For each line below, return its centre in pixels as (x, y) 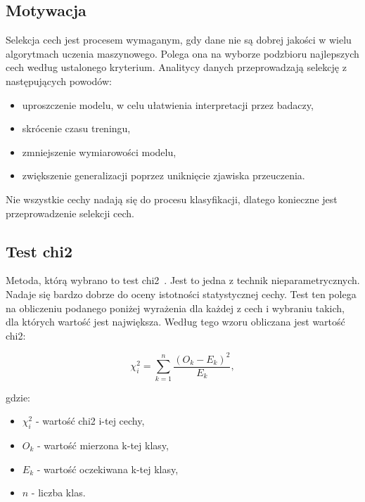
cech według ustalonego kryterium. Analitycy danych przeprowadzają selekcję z (176, 67)
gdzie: (18, 397)
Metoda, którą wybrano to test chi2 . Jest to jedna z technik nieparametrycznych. (183, 280)
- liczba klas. (58, 493)
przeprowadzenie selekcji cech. (70, 213)
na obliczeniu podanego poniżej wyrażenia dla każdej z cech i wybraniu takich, (175, 308)
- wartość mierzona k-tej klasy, (103, 445)
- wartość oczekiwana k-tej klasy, (108, 469)
